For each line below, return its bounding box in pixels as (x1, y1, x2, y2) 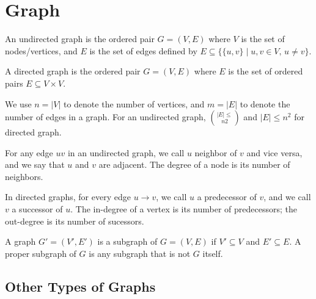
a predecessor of (197, 190, 257, 203)
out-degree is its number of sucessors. (5, 214, 144, 227)
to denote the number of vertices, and (63, 97, 205, 110)
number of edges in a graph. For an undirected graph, (5, 110, 206, 123)
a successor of (12, 203, 63, 215)
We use (5, 97, 32, 110)
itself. (202, 247, 223, 259)
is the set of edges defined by (89, 44, 197, 57)
